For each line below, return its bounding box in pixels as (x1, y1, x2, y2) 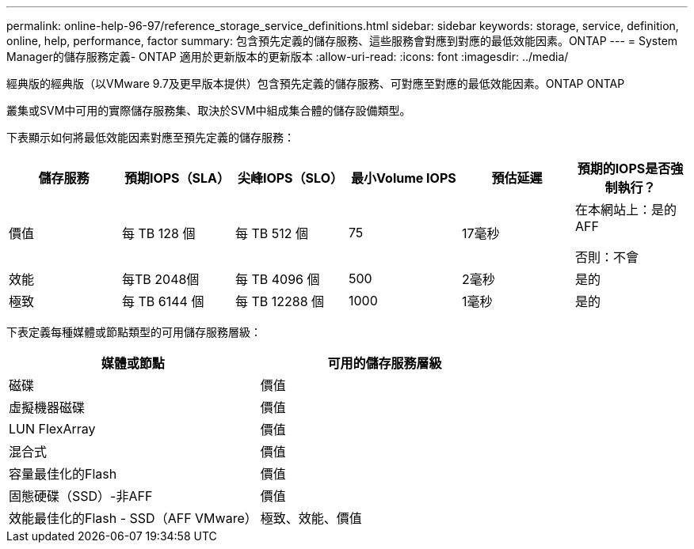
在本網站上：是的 (574, 202, 677, 218)
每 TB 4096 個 (235, 271, 320, 287)
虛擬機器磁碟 (9, 399, 86, 415)
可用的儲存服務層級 (327, 355, 442, 371)
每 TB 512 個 (235, 225, 309, 241)
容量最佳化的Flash (9, 466, 117, 482)
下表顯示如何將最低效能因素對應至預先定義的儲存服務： (6, 131, 295, 144)
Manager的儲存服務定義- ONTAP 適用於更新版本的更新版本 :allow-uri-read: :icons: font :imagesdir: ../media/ (6, 50, 569, 63)
